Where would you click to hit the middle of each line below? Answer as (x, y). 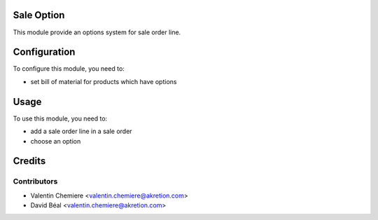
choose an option (56, 141)
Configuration (44, 52)
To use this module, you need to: (60, 118)
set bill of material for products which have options (104, 81)
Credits (29, 161)
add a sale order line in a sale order (81, 131)
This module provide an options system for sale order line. (97, 32)
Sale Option (39, 15)
